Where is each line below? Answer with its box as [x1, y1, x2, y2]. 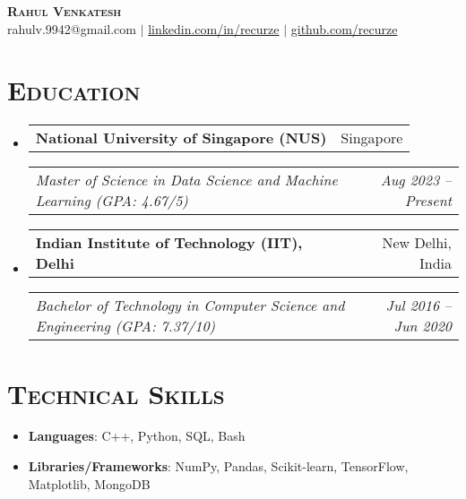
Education [7, 72, 141, 108]
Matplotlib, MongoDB [28, 474, 151, 493]
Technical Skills [7, 374, 225, 411]
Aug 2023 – [380, 169, 452, 191]
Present [404, 190, 452, 211]
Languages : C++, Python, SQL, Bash [28, 426, 246, 445]
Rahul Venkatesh [7, 2, 122, 20]
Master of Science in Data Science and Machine [35, 169, 338, 191]
